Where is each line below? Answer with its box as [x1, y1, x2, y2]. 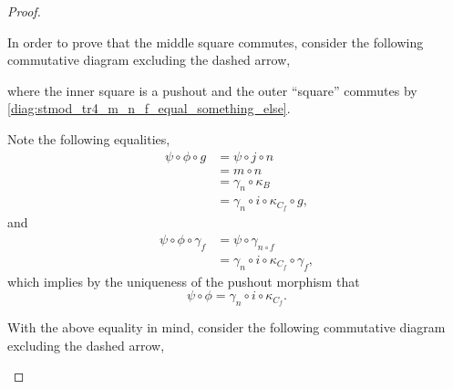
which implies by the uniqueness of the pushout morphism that [7, 271, 360, 290]
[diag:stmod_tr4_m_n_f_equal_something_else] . [7, 99, 291, 118]
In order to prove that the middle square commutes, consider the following [7, 32, 424, 51]
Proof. [7, 2, 41, 20]
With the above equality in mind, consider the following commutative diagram [7, 317, 446, 336]
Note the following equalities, [7, 129, 170, 148]
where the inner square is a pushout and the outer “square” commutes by [7, 80, 417, 100]
